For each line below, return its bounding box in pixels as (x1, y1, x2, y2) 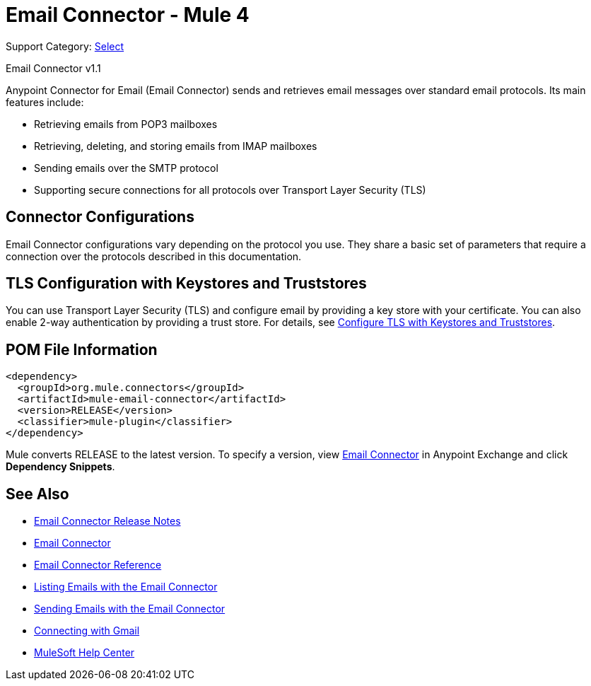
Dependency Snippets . (6, 460, 115, 473)
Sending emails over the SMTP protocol (34, 161, 218, 174)
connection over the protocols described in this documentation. (6, 250, 302, 262)
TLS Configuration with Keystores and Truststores (6, 274, 367, 293)
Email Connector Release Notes (34, 515, 181, 528)
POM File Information (6, 340, 158, 359)
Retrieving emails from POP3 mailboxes (34, 117, 218, 130)
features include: (6, 95, 84, 108)
